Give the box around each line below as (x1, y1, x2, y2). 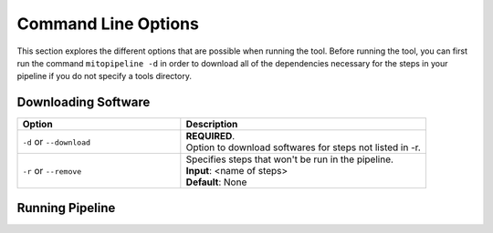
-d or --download (22, 136, 91, 148)
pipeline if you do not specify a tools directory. (16, 71, 192, 82)
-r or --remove (22, 165, 82, 177)
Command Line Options (16, 14, 200, 34)
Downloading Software (16, 95, 151, 110)
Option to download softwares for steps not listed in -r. (185, 141, 422, 154)
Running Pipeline (16, 200, 116, 216)
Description (185, 118, 238, 131)
